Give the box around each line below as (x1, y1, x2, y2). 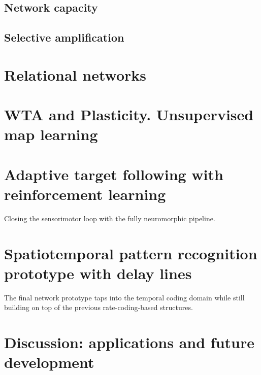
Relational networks (4, 64, 146, 85)
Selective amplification (4, 29, 124, 45)
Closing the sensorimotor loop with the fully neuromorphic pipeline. (4, 213, 215, 223)
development (4, 352, 94, 372)
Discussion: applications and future (4, 332, 254, 353)
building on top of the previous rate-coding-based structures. (4, 302, 193, 313)
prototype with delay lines (4, 262, 192, 283)
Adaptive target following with (4, 163, 223, 184)
